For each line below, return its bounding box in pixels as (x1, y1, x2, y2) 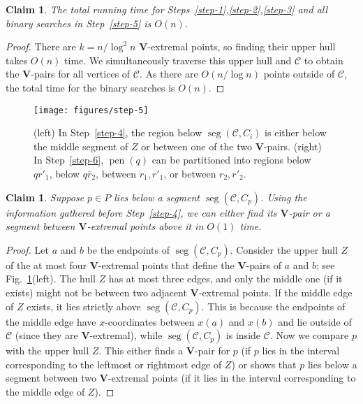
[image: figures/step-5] (34, 105, 149, 115)
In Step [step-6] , (34, 152, 104, 167)
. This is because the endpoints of (201, 298, 346, 313)
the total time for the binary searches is (6, 80, 175, 94)
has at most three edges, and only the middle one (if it (108, 271, 343, 286)
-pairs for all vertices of (31, 66, 131, 81)
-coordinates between (105, 314, 195, 329)
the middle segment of (34, 138, 128, 153)
